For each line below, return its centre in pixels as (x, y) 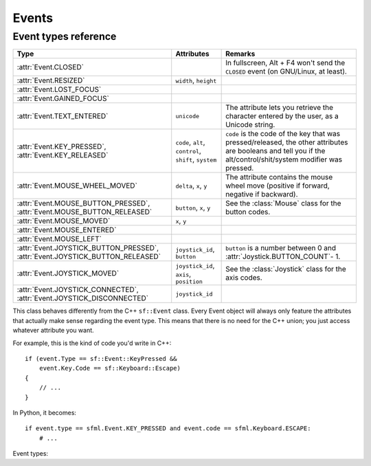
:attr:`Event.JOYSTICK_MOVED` (68, 273)
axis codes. (244, 277)
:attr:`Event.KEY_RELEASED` (63, 155)
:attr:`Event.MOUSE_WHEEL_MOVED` (77, 186)
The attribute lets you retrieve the (279, 108)
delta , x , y (191, 186)
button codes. (248, 212)
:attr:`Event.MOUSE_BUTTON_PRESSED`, (83, 203)
